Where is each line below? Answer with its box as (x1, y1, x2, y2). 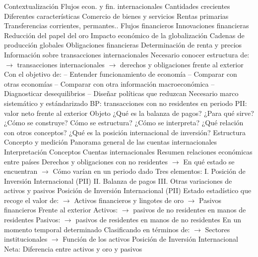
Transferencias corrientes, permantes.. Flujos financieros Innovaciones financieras (4, 20, 249, 31)
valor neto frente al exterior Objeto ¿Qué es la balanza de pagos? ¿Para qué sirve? (4, 107, 254, 118)
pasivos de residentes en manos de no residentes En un (75, 214, 242, 225)
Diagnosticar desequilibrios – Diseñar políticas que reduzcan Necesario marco (4, 88, 239, 99)
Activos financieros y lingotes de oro (74, 195, 184, 205)
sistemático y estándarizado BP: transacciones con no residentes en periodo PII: (4, 98, 247, 108)
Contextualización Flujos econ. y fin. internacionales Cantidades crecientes (4, 1, 230, 11)
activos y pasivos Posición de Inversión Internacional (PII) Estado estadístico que (4, 185, 252, 196)
